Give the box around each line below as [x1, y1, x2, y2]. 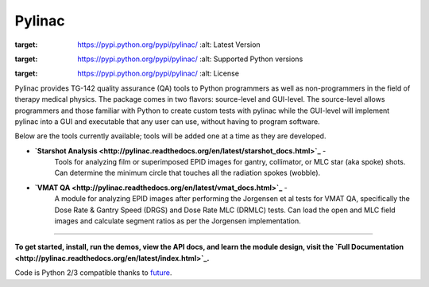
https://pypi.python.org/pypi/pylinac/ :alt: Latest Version [77, 40, 261, 49]
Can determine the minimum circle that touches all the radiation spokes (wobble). [54, 168, 321, 178]
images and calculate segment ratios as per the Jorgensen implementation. [54, 216, 301, 226]
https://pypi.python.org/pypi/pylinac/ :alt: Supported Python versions [77, 54, 303, 64]
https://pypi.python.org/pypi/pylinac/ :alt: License [77, 68, 240, 79]
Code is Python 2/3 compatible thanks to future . [14, 268, 172, 277]
